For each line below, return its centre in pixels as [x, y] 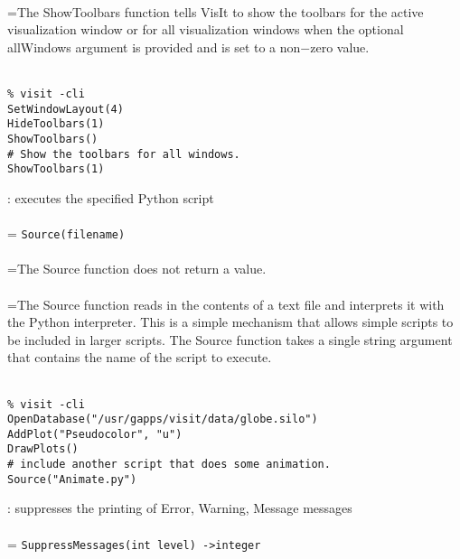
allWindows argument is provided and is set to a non [154, 47]
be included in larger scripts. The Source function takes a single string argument [230, 339]
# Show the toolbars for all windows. [124, 154]
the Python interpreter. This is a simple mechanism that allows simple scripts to [230, 322]
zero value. [340, 47]
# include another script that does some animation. [169, 465]
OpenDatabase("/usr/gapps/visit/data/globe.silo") [163, 419]
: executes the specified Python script [111, 197]
